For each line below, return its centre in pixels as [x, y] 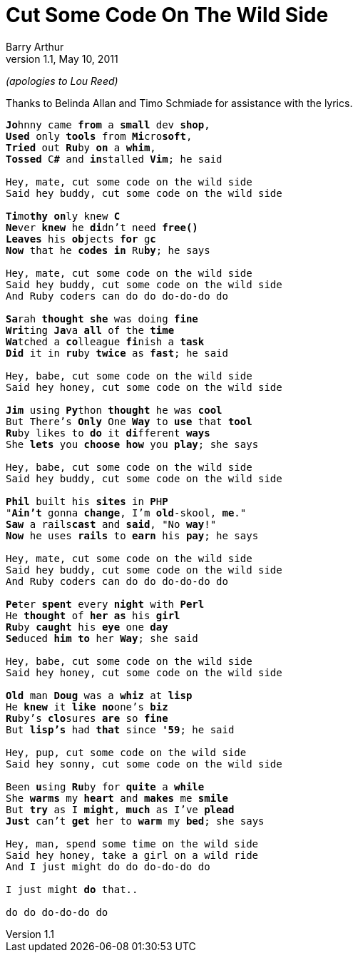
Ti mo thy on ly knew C [63, 216]
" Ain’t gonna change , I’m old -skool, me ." [126, 513]
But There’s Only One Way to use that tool [129, 421]
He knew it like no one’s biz [87, 707]
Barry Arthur [35, 46]
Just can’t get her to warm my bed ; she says [135, 821]
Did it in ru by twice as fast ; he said [117, 353]
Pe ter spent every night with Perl [105, 604]
